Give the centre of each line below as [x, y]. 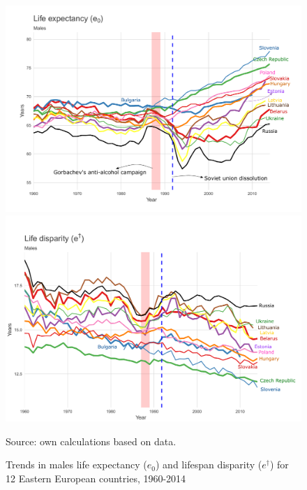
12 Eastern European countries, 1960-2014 [96, 478]
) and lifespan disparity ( [209, 464]
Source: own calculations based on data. [91, 441]
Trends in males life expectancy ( [76, 464]
